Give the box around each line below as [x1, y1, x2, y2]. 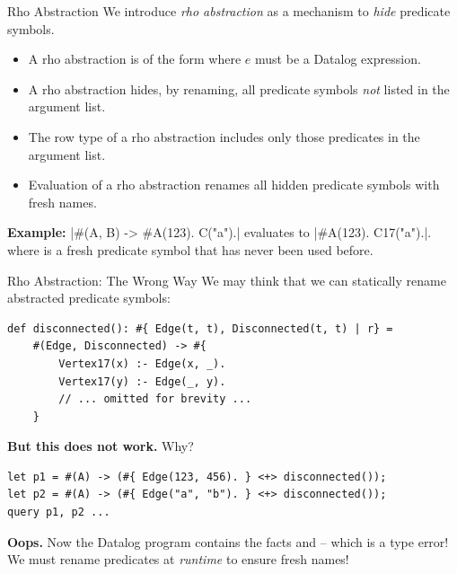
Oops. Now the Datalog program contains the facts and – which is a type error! [7, 532, 449, 551]
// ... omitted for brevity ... [58, 393, 252, 406]
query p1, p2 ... [7, 506, 110, 519]
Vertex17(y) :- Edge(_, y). [58, 375, 226, 388]
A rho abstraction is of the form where [28, 49, 242, 68]
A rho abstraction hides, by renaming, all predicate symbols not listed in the [28, 79, 450, 98]
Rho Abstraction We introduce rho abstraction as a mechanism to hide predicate [7, 2, 451, 20]
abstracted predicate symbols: [7, 288, 171, 307]
